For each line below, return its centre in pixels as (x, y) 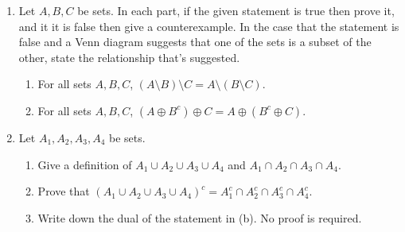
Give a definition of (85, 164)
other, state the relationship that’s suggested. (129, 57)
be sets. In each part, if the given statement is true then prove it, (236, 10)
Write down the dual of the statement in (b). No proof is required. (200, 217)
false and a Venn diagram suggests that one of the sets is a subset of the (195, 42)
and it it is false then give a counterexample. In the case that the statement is (209, 26)
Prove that (64, 191)
